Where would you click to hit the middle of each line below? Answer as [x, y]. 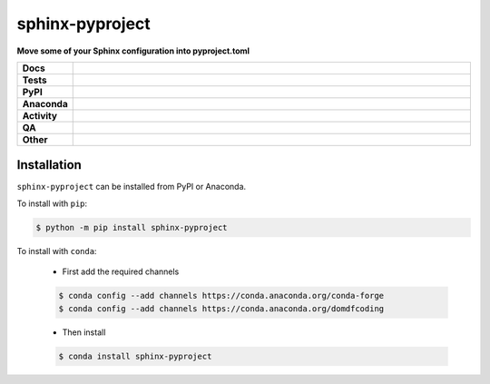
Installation [49, 165]
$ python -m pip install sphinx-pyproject [132, 227]
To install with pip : [52, 203]
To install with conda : [57, 251]
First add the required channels [121, 271]
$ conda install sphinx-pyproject [135, 356]
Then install [84, 332]
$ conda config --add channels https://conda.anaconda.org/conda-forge [221, 296]
